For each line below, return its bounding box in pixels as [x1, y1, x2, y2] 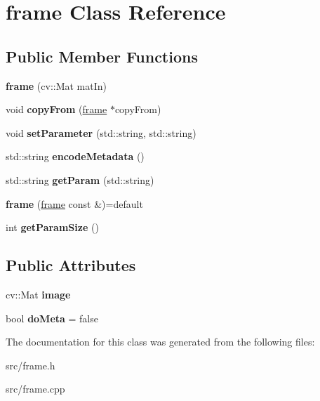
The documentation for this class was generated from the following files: [6, 334, 315, 349]
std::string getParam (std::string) [6, 172, 154, 187]
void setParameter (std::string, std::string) [6, 125, 196, 140]
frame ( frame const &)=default [6, 196, 143, 211]
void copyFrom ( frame [6, 102, 107, 117]
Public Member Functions [6, 45, 198, 67]
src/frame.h [6, 357, 55, 372]
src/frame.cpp [6, 381, 65, 396]
